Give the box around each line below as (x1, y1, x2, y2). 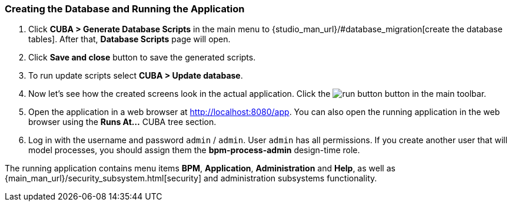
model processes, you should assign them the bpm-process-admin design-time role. (28, 145, 360, 156)
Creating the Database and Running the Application (5, 3, 245, 15)
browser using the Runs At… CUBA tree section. (28, 117, 217, 127)
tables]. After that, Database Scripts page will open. (28, 34, 231, 45)
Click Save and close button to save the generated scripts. (28, 52, 256, 63)
